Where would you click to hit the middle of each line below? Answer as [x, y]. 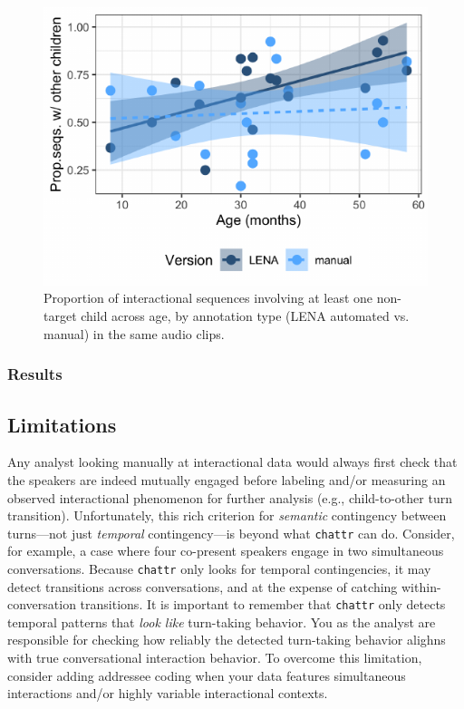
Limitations [62, 424]
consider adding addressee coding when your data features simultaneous [207, 675]
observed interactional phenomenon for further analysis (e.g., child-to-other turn [230, 497]
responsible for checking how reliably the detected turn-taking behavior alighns [227, 640]
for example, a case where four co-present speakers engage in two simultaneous [226, 551]
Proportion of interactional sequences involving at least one [208, 298]
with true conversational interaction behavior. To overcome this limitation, [215, 658]
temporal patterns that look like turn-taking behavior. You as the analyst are [222, 622]
